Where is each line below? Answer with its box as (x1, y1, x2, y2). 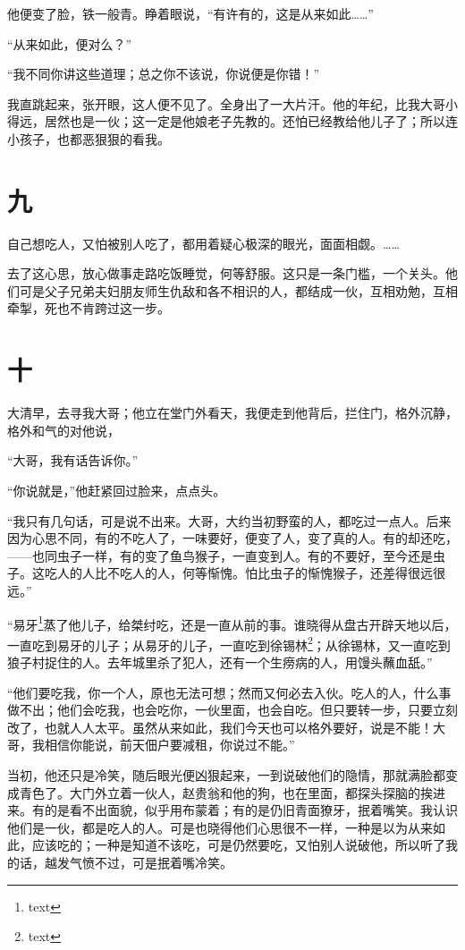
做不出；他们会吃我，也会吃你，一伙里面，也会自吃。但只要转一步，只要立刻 (7, 700, 458, 719)
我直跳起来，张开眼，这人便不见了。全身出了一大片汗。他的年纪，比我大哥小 (7, 94, 458, 113)
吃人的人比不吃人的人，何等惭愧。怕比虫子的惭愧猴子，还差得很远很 (44, 564, 445, 582)
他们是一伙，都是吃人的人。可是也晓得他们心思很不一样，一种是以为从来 (7, 818, 433, 836)
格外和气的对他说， (7, 420, 120, 439)
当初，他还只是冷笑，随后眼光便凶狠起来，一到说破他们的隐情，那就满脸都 (7, 766, 445, 784)
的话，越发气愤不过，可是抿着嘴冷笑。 (7, 852, 232, 871)
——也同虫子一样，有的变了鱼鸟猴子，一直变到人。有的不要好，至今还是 (7, 546, 433, 564)
